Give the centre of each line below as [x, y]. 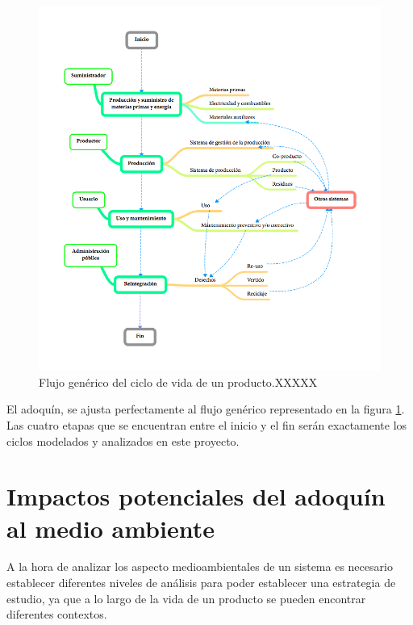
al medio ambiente [111, 528]
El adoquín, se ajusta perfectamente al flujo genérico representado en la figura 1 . [206, 409]
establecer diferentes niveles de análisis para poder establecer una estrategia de [201, 583]
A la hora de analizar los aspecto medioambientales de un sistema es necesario [200, 566]
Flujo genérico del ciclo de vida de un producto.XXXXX [178, 382]
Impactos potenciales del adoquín [196, 496]
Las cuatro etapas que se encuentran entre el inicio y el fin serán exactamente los [207, 424]
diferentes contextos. [57, 614]
